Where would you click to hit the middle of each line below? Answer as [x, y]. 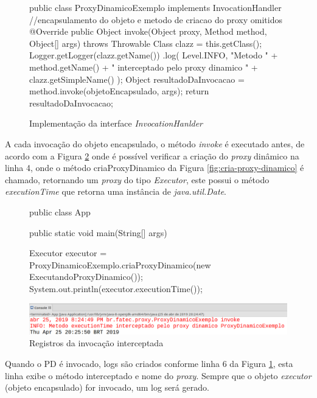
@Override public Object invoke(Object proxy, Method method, [148, 31]
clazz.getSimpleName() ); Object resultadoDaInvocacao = [137, 79]
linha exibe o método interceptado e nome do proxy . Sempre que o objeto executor [158, 375]
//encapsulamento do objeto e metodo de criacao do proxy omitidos [156, 19]
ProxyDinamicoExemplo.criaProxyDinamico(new [120, 264]
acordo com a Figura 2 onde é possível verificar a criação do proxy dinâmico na [152, 155]
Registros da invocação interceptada [96, 343]
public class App [60, 211]
